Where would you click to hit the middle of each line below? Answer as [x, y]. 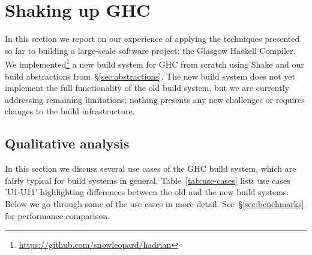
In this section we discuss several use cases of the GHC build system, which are [151, 169]
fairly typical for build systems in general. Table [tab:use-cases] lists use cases [148, 180]
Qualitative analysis [67, 143]
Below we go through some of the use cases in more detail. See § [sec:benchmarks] [154, 203]
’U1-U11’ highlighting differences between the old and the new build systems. [147, 192]
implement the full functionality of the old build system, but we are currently [147, 88]
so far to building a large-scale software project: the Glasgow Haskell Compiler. [150, 50]
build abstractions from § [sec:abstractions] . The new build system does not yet [150, 76]
